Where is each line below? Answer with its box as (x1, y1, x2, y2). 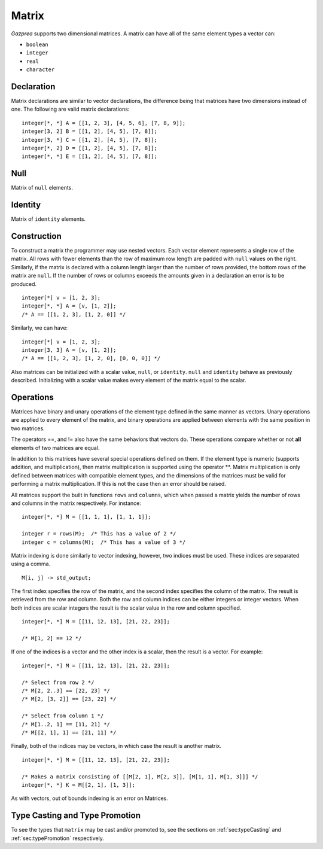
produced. (11, 280, 37, 287)
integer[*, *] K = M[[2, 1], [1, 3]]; (22, 781, 136, 788)
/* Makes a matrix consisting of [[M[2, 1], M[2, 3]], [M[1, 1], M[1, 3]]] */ (22, 773, 258, 780)
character (26, 66, 55, 73)
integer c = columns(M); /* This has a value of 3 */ (22, 538, 186, 546)
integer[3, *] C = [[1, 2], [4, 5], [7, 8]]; (22, 136, 158, 143)
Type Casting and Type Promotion (11, 811, 141, 821)
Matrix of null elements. (11, 184, 73, 191)
